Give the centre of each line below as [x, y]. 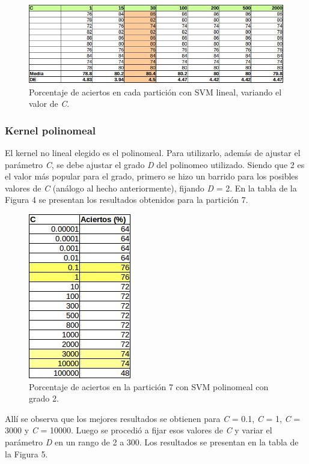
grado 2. [44, 398]
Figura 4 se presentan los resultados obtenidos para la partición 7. [127, 200]
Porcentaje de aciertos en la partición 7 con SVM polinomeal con [149, 386]
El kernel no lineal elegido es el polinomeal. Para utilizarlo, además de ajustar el [153, 152]
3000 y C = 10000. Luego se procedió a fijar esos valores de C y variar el [139, 430]
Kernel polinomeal [50, 130]
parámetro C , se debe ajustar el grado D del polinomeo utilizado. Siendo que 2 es [155, 164]
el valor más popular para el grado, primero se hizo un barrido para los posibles [152, 176]
